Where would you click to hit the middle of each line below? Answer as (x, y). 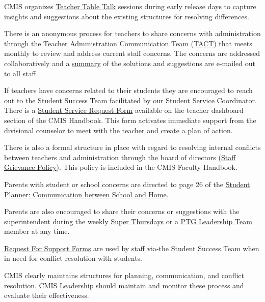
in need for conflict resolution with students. (73, 258)
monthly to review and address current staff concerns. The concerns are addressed (132, 53)
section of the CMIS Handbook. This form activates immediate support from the (130, 120)
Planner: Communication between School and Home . (86, 194)
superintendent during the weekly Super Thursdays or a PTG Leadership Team (128, 221)
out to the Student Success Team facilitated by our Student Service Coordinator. (130, 100)
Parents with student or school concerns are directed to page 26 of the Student (127, 184)
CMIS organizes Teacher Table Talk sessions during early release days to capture (130, 6)
